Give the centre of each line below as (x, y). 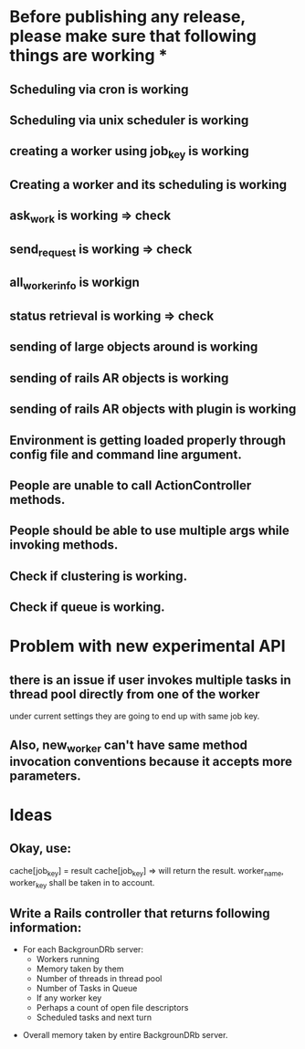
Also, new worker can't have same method (129, 746)
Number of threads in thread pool (99, 979)
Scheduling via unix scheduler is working (129, 120)
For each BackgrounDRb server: (83, 949)
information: (46, 927)
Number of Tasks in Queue (87, 989)
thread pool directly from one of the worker (135, 694)
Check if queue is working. (88, 608)
